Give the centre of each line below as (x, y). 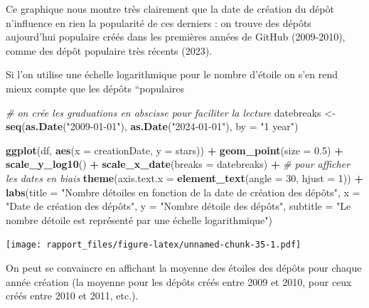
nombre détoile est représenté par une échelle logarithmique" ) (139, 219)
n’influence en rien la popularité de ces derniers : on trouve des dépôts (159, 22)
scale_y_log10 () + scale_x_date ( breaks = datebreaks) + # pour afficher (178, 164)
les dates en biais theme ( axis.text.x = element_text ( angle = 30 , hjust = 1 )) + (184, 177)
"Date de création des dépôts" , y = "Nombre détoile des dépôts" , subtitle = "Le (178, 206)
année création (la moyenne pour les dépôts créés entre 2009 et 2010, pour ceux (179, 281)
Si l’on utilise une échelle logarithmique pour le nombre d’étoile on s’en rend (172, 74)
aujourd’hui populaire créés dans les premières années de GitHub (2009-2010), (176, 37)
